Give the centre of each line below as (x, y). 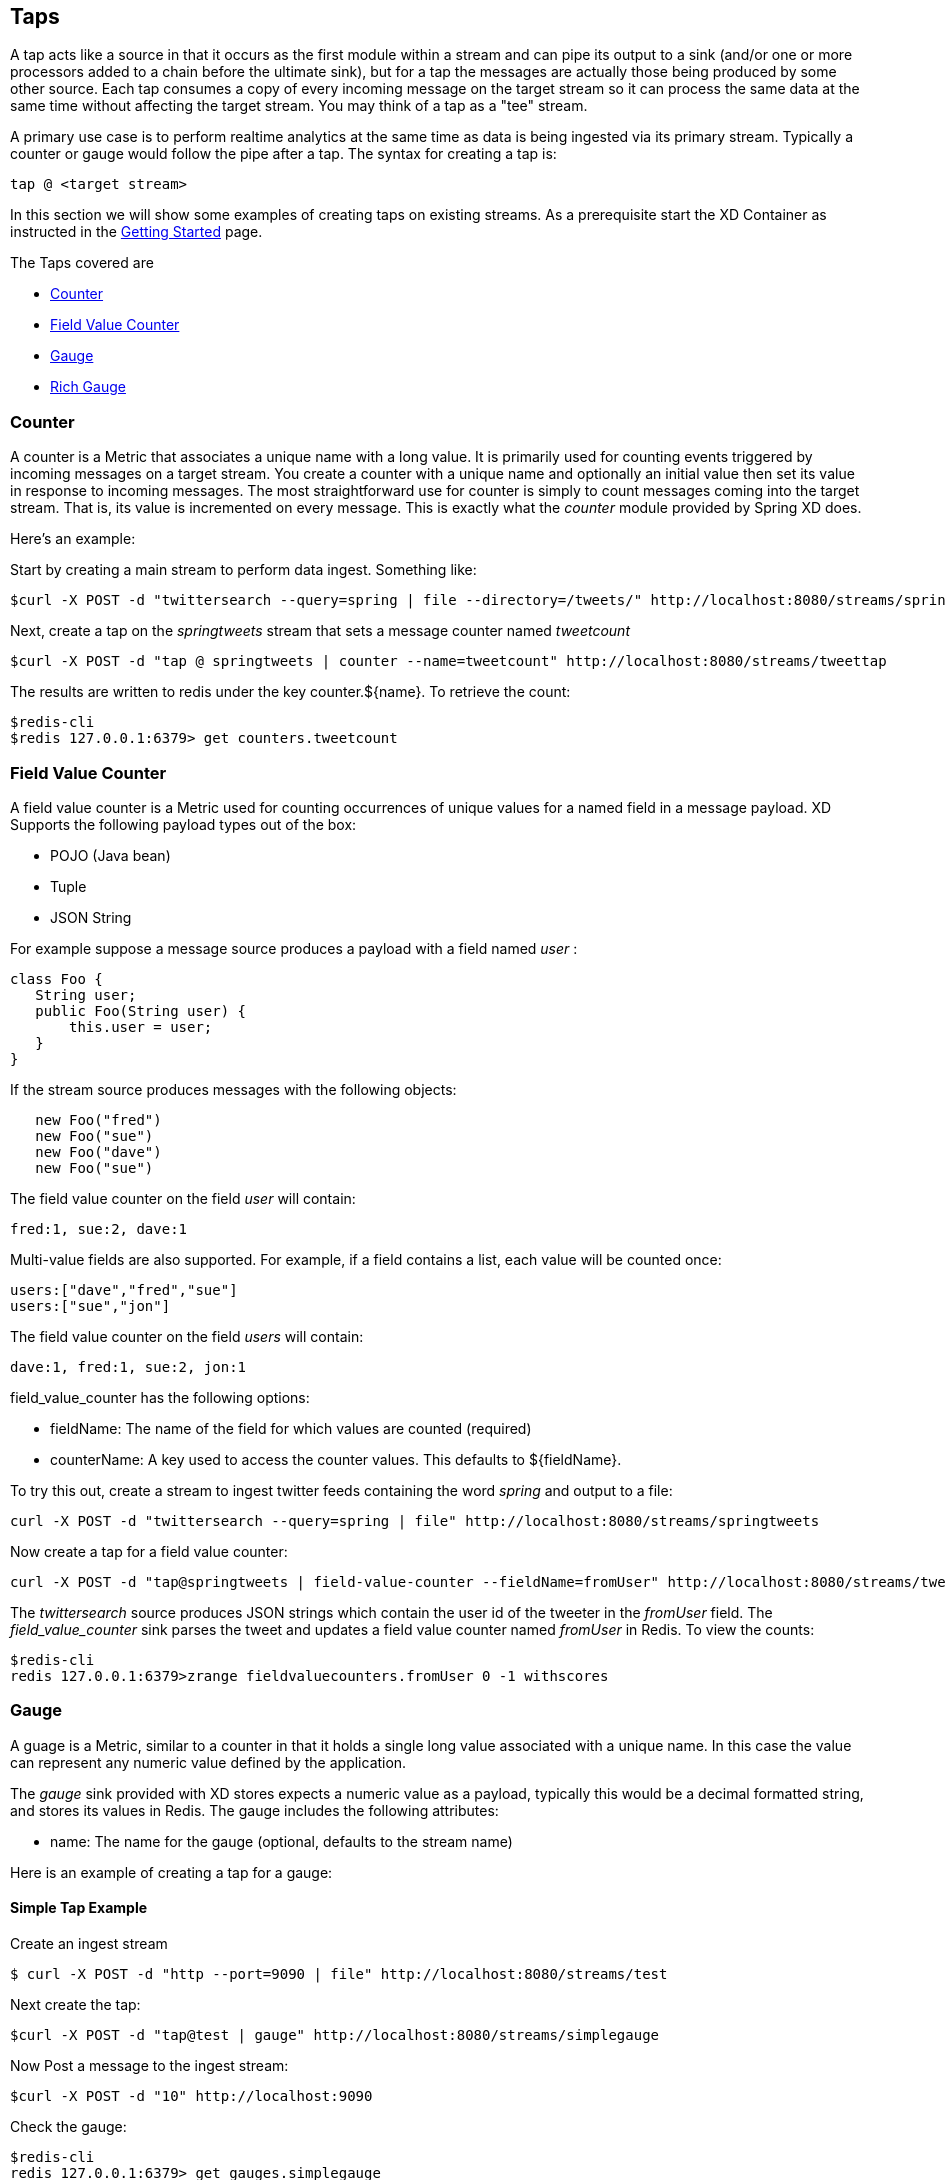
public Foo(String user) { (141, 1010)
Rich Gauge (88, 387)
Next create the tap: (75, 2004)
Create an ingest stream (89, 1943)
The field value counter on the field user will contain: (183, 1198)
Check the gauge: (68, 2126)
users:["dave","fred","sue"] (124, 1289)
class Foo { (56, 978)
